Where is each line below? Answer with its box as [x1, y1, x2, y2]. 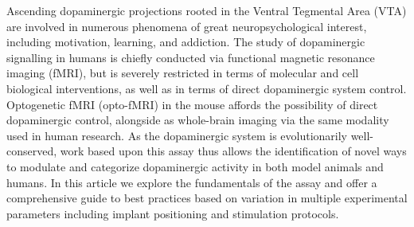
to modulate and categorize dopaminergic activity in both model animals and [6, 158, 384, 174]
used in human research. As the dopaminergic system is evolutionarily [6, 127, 347, 143]
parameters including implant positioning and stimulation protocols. [6, 205, 339, 221]
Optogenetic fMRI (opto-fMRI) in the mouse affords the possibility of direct [6, 96, 378, 112]
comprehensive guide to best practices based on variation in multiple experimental [6, 190, 408, 206]
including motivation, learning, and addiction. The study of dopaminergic [6, 33, 365, 50]
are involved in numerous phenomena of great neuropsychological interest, [6, 18, 367, 34]
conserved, [6, 143, 57, 159]
